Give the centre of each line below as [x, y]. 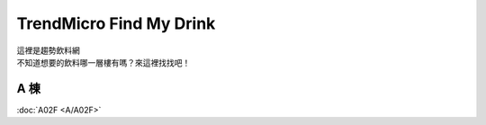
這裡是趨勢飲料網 [48, 50]
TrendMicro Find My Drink [116, 23]
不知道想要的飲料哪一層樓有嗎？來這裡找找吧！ [103, 62]
